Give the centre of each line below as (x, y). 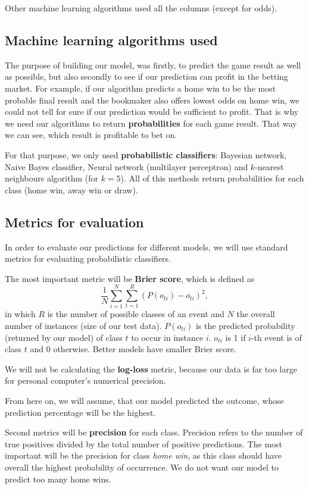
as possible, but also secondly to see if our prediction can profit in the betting (146, 76)
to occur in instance (167, 337)
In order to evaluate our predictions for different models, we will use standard (146, 247)
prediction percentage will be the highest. (80, 412)
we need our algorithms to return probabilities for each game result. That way (151, 123)
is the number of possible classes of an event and (136, 314)
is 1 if (235, 337)
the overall (256, 314)
